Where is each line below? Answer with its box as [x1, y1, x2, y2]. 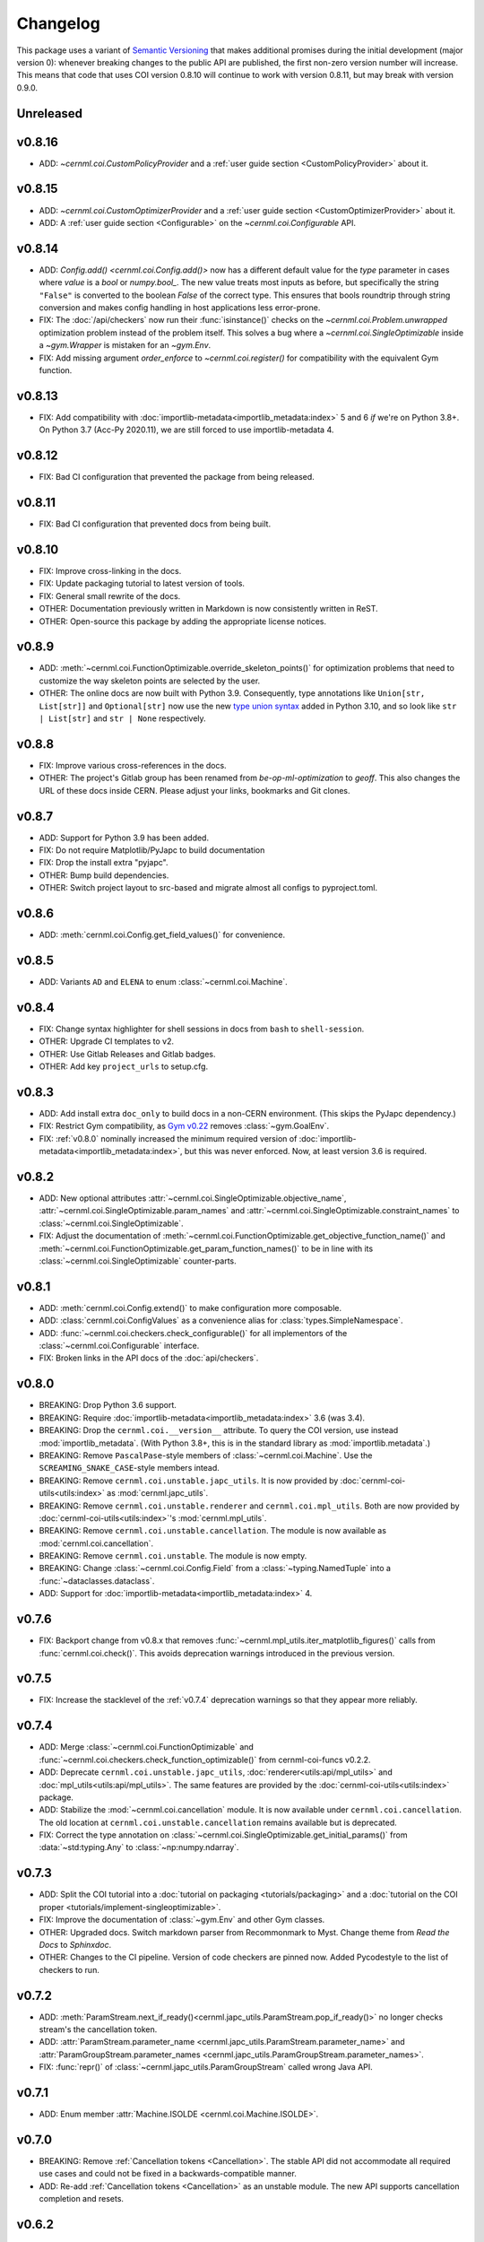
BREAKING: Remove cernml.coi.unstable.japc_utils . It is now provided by [39, 1475, 339, 1486]
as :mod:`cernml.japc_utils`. [106, 1488, 209, 1499]
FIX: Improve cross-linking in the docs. [39, 565, 182, 576]
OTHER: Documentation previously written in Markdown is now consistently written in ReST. [39, 604, 378, 614]
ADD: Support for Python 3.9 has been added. [39, 832, 210, 843]
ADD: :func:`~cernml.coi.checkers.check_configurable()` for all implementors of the [39, 1327, 348, 1338]
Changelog [16, 13, 100, 33]
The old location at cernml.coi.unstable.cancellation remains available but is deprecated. [39, 1817, 398, 1828]
